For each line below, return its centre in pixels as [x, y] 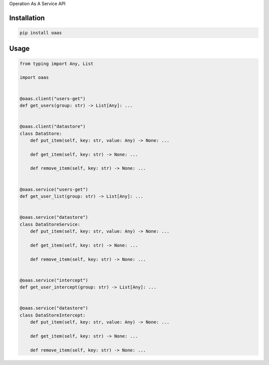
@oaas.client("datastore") [53, 127]
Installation [27, 18]
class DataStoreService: [50, 224]
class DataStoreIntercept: [53, 315]
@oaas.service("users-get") [54, 189]
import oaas [34, 78]
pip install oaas [41, 33]
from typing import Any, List [57, 63]
